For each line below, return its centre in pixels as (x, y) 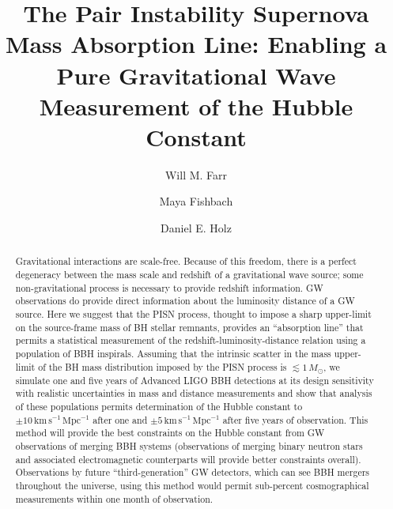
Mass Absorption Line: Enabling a (196, 44)
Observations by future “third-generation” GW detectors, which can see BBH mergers (193, 472)
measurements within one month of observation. (114, 498)
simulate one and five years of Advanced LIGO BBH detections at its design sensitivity (195, 380)
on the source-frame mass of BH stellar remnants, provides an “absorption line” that (189, 327)
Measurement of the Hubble (196, 106)
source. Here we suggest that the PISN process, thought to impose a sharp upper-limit (193, 314)
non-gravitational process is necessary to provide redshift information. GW (169, 287)
